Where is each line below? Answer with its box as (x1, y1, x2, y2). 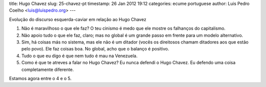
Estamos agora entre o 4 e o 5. (9, 75, 72, 81)
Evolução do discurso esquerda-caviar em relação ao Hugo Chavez (9, 16, 146, 22)
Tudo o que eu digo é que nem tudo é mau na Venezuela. (21, 53, 138, 59)
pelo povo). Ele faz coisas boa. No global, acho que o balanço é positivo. (21, 46, 169, 52)
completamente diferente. (21, 66, 74, 72)
